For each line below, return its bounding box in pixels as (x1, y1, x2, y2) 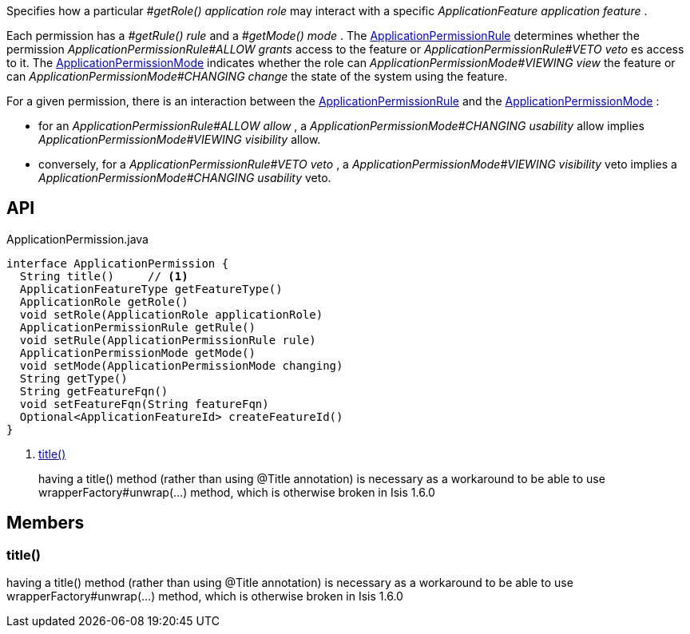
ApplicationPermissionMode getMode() (19, 346, 256, 359)
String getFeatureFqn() (19, 384, 169, 398)
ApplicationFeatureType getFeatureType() (19, 282, 283, 295)
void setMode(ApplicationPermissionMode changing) (19, 359, 343, 372)
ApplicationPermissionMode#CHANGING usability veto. (38, 171, 331, 184)
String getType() (19, 371, 128, 385)
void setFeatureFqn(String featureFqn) (19, 397, 269, 410)
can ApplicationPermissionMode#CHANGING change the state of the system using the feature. (6, 69, 508, 83)
